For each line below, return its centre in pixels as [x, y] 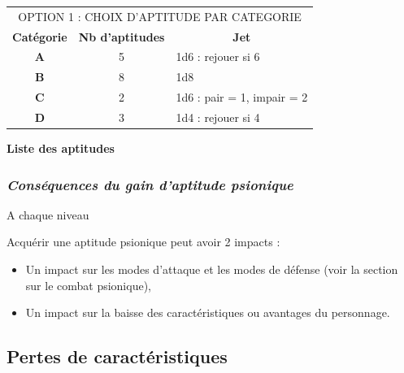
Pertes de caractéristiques [117, 356]
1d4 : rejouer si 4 [218, 117]
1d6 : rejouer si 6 [218, 56]
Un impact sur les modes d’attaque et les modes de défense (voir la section [212, 269]
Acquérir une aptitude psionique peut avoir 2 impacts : [143, 242]
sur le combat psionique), [88, 285]
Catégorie [40, 36]
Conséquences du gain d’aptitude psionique [150, 184]
